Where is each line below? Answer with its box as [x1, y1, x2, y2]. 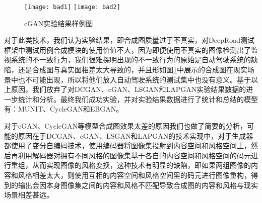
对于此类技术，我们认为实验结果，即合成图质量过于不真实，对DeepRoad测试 [4, 35, 254, 45]
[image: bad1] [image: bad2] [24, 4, 120, 11]
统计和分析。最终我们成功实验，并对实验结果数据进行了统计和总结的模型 [18, 93, 258, 104]
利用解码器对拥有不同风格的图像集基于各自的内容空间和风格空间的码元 [18, 150, 251, 160]
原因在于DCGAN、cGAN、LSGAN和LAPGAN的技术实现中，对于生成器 [18, 130, 253, 141]
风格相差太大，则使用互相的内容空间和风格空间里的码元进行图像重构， [18, 169, 251, 180]
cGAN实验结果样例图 [24, 18, 93, 28]
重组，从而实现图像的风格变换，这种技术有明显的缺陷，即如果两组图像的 [11, 160, 251, 170]
